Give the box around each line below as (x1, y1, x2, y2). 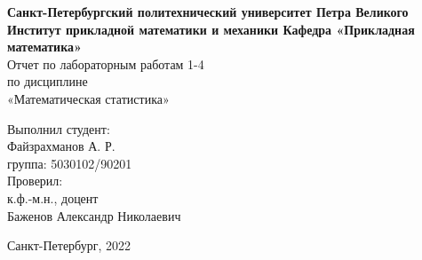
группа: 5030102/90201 (7, 154, 132, 172)
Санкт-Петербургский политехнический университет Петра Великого (7, 3, 409, 20)
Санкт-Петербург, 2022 (7, 236, 131, 255)
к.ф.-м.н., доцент (7, 188, 99, 207)
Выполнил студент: (7, 119, 110, 138)
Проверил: (7, 171, 63, 190)
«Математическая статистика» (7, 89, 170, 107)
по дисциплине (7, 72, 88, 91)
